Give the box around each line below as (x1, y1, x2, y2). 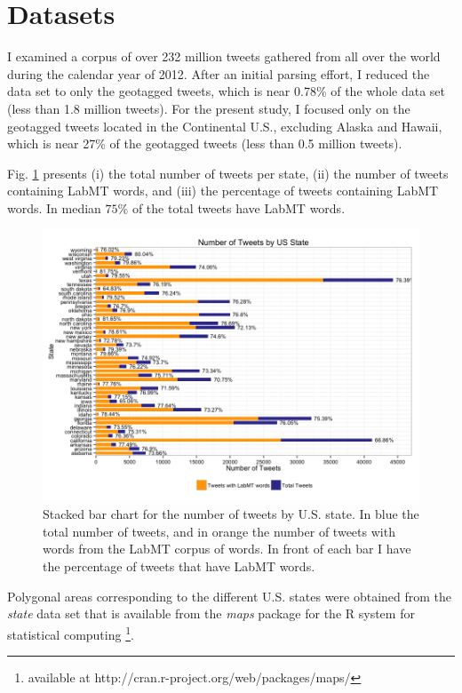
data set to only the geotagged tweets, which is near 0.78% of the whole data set (7, 82, 445, 100)
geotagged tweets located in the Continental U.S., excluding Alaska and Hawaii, (7, 116, 442, 135)
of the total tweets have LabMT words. (131, 198, 346, 217)
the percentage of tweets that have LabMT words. (43, 557, 315, 576)
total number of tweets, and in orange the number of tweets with (43, 522, 395, 540)
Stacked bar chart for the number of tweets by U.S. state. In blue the (43, 505, 419, 523)
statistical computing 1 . (7, 622, 134, 643)
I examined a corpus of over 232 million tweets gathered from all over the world (7, 47, 441, 66)
